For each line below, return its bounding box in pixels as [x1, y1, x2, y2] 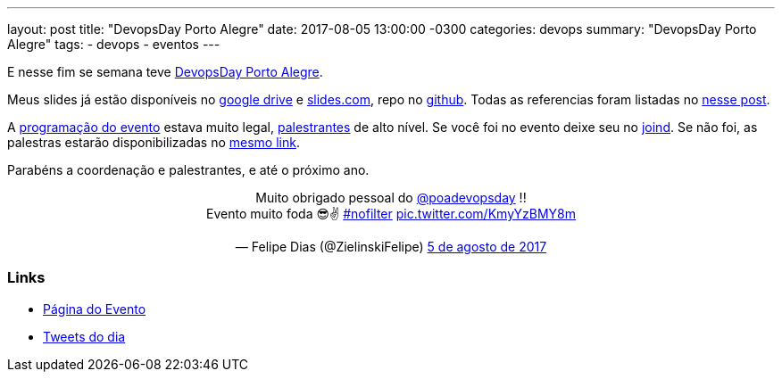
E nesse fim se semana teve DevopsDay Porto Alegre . [7, 64, 323, 79]
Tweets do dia [43, 328, 126, 344]
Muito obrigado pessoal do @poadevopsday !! [255, 190, 527, 205]
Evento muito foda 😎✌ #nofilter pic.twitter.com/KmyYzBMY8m [206, 206, 576, 221]
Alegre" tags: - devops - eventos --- [7, 37, 220, 52]
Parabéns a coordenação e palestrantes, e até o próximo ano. [7, 162, 370, 177]
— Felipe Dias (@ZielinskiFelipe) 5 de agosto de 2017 [235, 239, 547, 254]
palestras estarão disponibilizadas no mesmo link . [7, 135, 300, 150]
